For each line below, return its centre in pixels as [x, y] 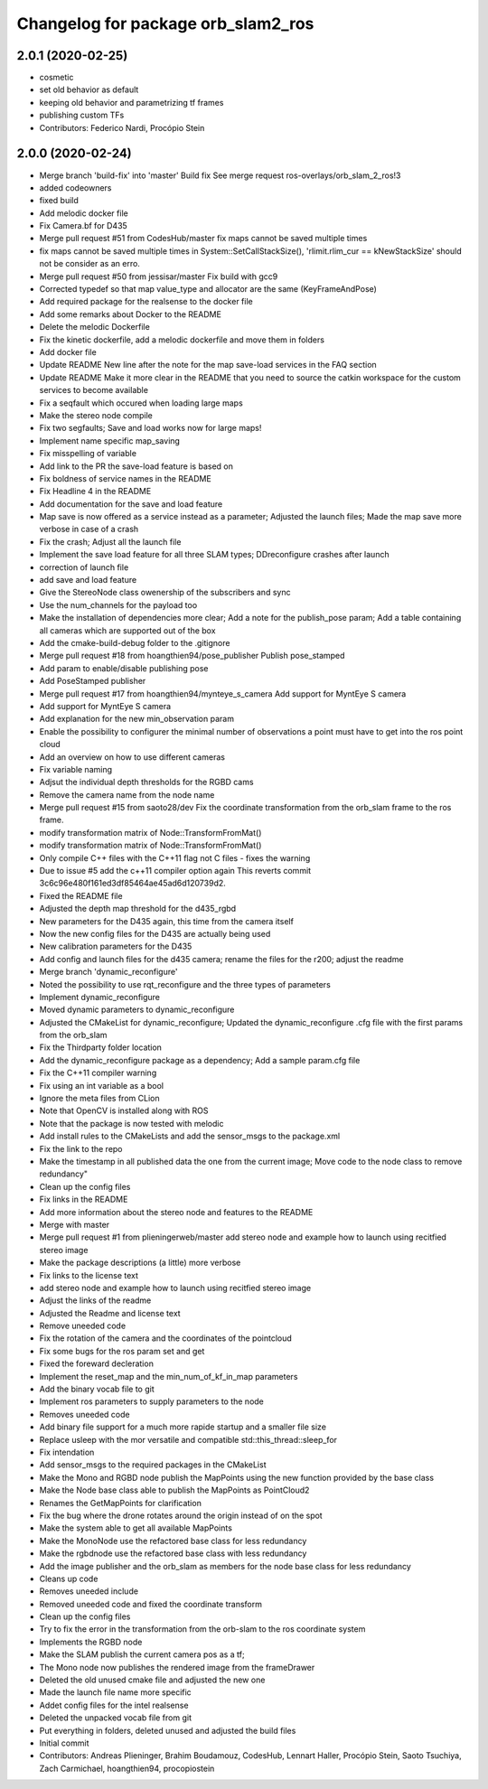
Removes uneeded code [84, 1414]
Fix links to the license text [89, 1275]
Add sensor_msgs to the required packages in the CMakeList [153, 1465]
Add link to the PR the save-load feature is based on [136, 466]
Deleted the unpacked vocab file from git [115, 1718]
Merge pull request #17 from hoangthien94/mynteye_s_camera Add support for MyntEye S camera [223, 693]
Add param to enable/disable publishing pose [124, 668]
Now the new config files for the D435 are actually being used [155, 933]
